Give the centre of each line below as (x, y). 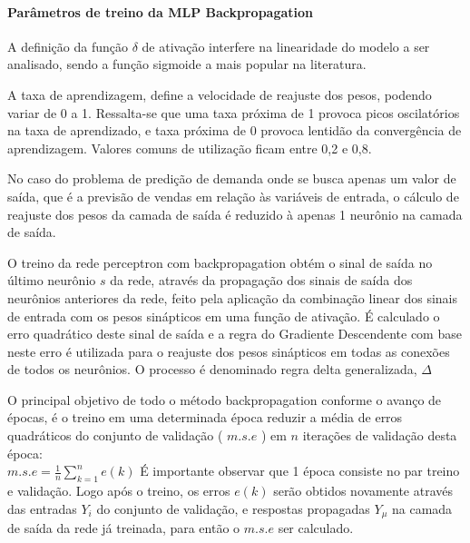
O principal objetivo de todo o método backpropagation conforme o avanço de (225, 399)
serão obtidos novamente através (363, 491)
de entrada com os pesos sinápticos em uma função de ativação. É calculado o (224, 316)
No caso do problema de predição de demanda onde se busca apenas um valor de (232, 178)
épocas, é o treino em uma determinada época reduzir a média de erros (205, 417)
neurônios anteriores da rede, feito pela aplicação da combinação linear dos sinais (233, 297)
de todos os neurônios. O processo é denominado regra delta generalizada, (212, 369)
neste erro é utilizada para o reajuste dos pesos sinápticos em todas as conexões (229, 351)
